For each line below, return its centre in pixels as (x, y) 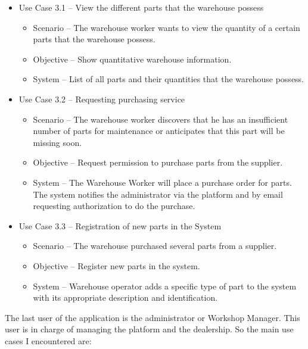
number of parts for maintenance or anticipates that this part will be (159, 131)
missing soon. (57, 142)
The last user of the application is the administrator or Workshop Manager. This (153, 317)
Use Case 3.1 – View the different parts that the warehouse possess (141, 7)
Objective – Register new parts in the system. (116, 265)
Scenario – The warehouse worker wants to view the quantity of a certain (167, 27)
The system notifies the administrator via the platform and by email (158, 194)
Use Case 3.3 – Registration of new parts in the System (120, 225)
